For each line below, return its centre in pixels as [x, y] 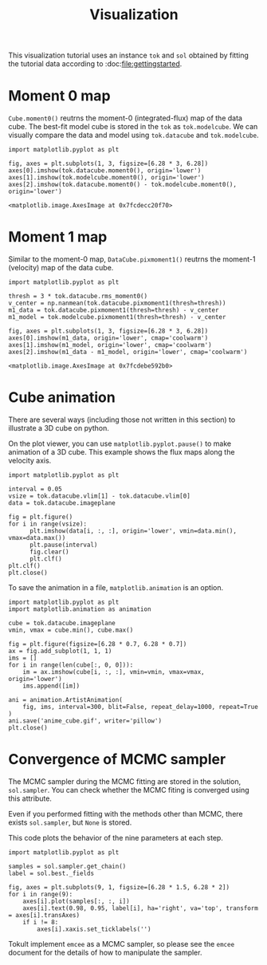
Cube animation [62, 398]
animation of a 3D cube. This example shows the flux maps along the [122, 452]
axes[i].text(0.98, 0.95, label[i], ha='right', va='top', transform [141, 908]
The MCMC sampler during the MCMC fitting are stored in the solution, [125, 781]
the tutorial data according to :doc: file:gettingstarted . [95, 64]
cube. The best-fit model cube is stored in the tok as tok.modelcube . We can [133, 127]
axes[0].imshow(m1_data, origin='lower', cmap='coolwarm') [108, 338]
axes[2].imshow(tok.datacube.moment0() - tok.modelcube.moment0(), [123, 185]
